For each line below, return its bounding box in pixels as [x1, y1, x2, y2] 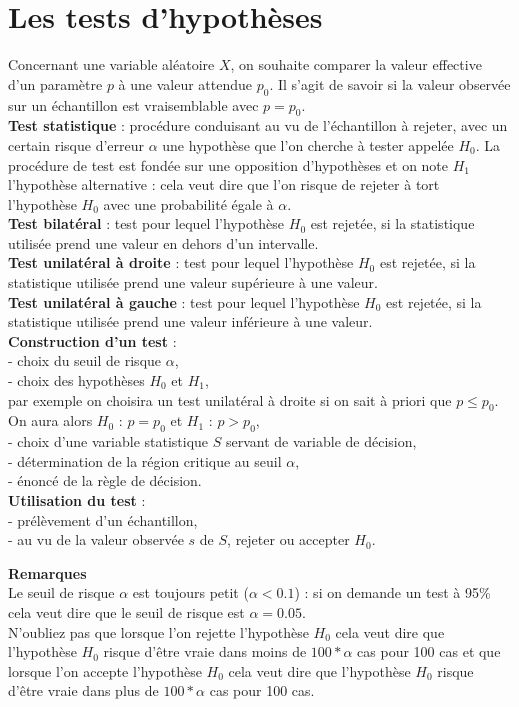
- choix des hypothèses [8, 370, 145, 391]
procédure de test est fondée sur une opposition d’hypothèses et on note [8, 154, 449, 175]
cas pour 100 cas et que [357, 641, 501, 662]
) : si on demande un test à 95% [294, 582, 491, 603]
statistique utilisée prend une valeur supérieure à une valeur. [8, 272, 378, 293]
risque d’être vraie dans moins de [103, 641, 307, 662]
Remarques [8, 562, 87, 583]
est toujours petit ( [132, 582, 249, 603]
